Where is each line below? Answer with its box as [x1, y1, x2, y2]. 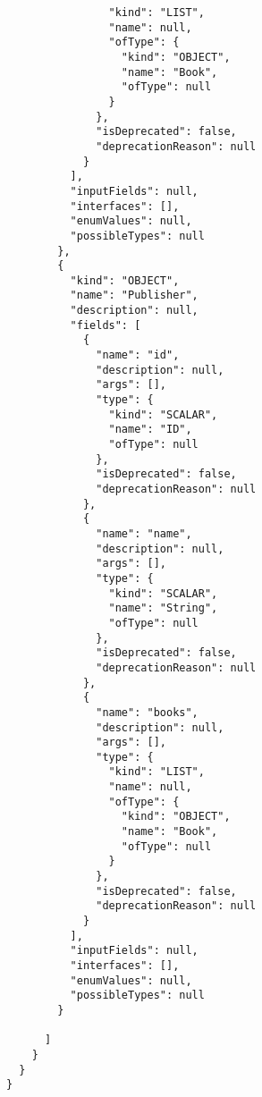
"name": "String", [108, 602, 218, 615]
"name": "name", [96, 527, 192, 540]
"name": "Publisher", [70, 289, 199, 302]
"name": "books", [96, 705, 199, 719]
